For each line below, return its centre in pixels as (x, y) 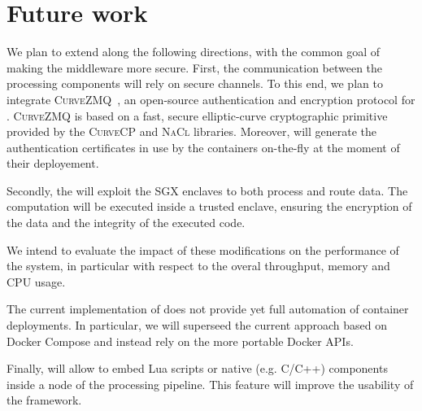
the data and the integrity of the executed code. (126, 223)
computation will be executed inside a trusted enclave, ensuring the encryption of (209, 206)
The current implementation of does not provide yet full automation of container (208, 309)
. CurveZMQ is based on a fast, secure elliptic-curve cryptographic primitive (197, 115)
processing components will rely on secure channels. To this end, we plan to (195, 83)
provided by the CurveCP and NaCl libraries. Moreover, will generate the (191, 131)
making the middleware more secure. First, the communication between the (195, 67)
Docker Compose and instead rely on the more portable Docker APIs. (180, 341)
